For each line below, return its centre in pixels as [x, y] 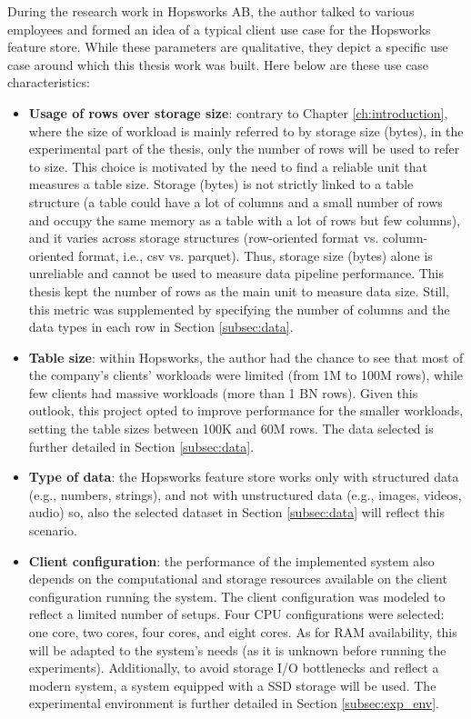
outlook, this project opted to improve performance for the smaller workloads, [246, 410]
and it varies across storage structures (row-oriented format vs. [204, 238]
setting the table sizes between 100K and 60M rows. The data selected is [231, 429]
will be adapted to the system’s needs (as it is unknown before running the [237, 649]
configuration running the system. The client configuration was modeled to [237, 596]
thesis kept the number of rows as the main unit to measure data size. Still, [239, 290]
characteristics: [49, 82]
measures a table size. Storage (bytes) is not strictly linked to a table [221, 184]
